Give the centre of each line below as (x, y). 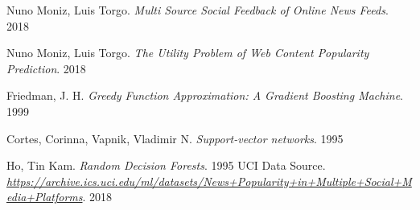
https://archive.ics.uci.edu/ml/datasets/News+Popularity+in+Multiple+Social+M (209, 181)
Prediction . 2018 (46, 68)
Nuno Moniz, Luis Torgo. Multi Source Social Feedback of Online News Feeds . (198, 10)
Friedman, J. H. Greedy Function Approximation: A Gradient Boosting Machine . (205, 95)
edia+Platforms (45, 197)
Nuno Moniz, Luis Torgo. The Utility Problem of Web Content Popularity (188, 53)
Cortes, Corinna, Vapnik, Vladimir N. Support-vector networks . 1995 (175, 138)
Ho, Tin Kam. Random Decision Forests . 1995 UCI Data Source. (166, 165)
